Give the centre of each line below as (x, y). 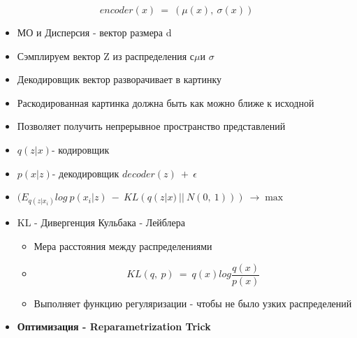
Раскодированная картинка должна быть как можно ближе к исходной (166, 102)
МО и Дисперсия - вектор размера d (94, 32)
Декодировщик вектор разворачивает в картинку (119, 79)
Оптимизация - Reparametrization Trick (114, 326)
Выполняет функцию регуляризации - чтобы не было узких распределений (193, 303)
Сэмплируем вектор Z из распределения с (106, 56)
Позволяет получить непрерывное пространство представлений (151, 126)
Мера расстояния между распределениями (123, 245)
